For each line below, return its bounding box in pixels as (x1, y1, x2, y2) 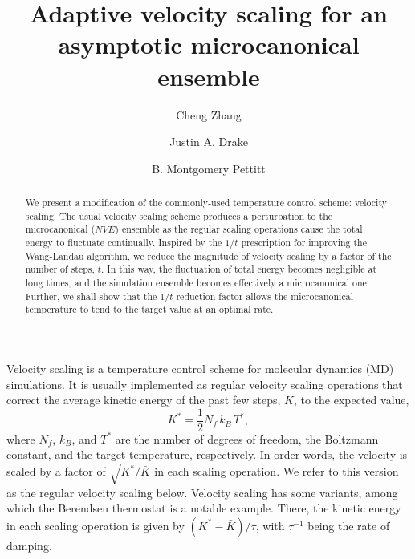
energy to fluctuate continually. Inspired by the (25, 236, 222, 249)
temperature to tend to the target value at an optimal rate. (25, 302, 274, 316)
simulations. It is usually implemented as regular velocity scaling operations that (6, 375, 403, 392)
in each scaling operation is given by (6, 516, 185, 533)
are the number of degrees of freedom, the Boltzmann (115, 430, 379, 447)
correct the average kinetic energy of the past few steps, (6, 391, 281, 408)
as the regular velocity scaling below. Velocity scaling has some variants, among (6, 484, 398, 500)
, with (255, 516, 285, 533)
